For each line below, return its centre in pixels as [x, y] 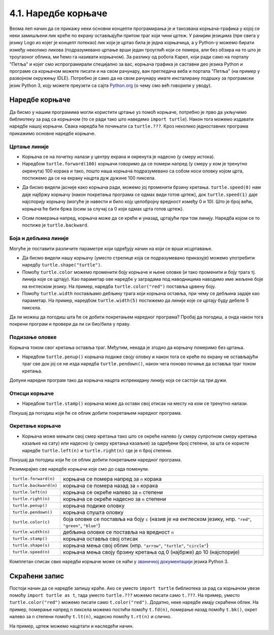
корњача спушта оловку [93, 512]
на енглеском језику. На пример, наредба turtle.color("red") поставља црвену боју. [119, 286]
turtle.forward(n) [34, 479]
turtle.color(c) [31, 522]
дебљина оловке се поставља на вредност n [118, 532]
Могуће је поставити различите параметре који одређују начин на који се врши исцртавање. [111, 248]
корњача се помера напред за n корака [112, 479]
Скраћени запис [37, 576]
